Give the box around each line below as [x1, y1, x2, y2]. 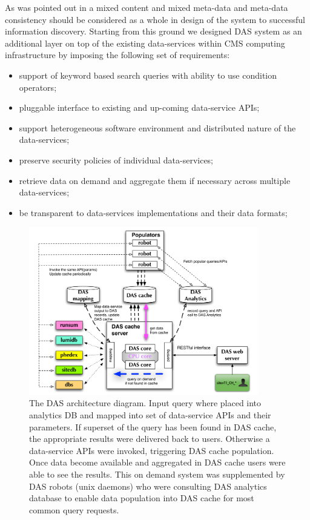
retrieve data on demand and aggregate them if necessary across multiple [19, 174, 291, 186]
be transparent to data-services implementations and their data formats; [19, 206, 288, 219]
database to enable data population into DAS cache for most [29, 492, 254, 504]
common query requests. [29, 503, 119, 516]
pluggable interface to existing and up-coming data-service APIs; [19, 101, 260, 114]
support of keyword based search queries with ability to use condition [19, 68, 277, 81]
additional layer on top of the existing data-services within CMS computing [5, 36, 285, 49]
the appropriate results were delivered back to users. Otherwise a [29, 432, 270, 445]
